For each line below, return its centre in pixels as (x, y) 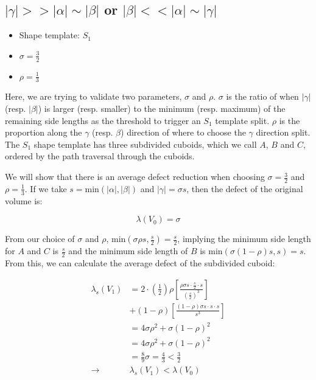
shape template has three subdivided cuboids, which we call (145, 144)
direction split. (283, 132)
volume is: (24, 200)
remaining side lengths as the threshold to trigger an (103, 120)
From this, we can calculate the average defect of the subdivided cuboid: (140, 263)
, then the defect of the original (245, 188)
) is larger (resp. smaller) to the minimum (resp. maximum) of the (162, 109)
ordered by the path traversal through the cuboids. (100, 156)
